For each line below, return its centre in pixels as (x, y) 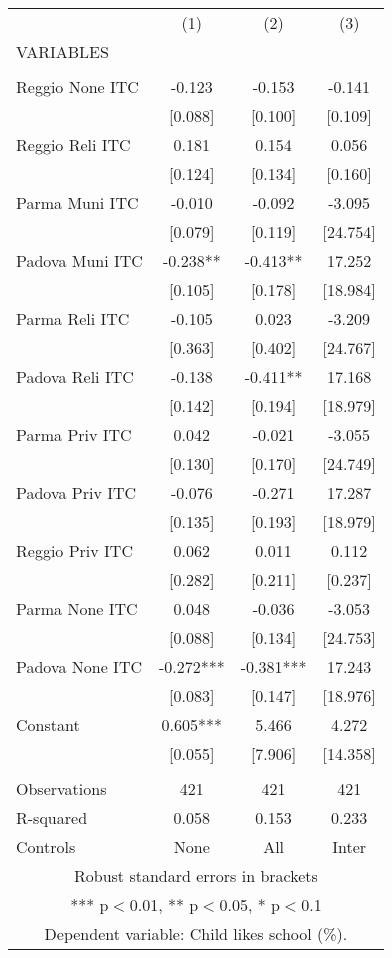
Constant (48, 724)
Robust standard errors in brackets (195, 875)
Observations (61, 788)
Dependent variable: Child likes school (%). (196, 933)
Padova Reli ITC (75, 376)
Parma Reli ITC (73, 318)
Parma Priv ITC (74, 434)
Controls (46, 846)
